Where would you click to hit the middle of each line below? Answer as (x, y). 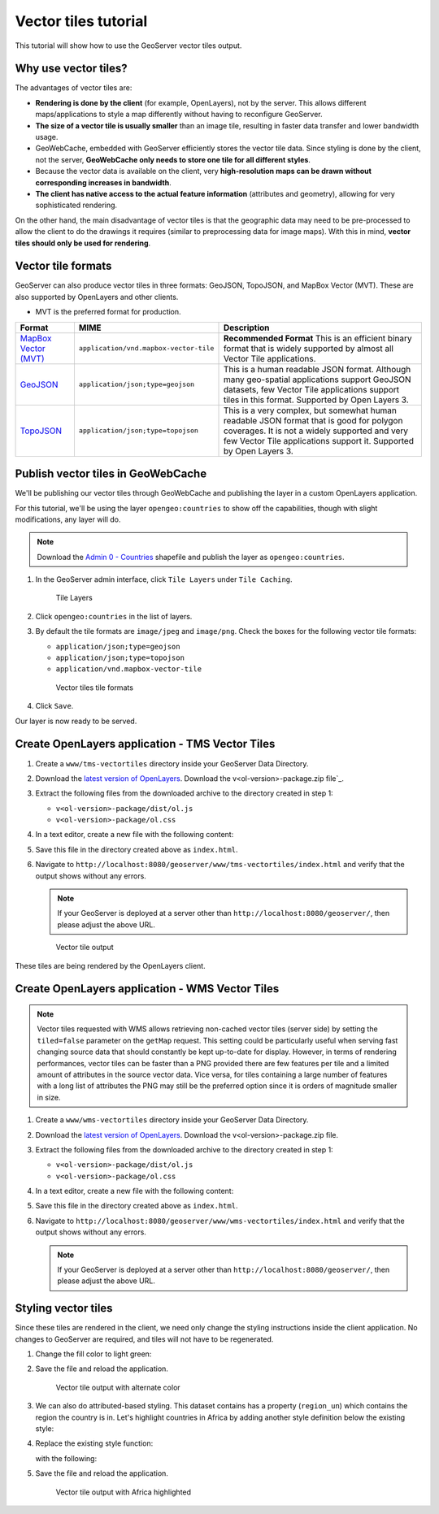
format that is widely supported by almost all (309, 348)
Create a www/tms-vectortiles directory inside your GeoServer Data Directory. (172, 763)
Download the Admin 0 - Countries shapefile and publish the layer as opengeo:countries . (191, 557)
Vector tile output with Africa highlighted (123, 1492)
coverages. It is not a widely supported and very (315, 431)
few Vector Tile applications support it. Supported (319, 440)
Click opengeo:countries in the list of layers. (114, 616)
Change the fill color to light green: (93, 1354)
